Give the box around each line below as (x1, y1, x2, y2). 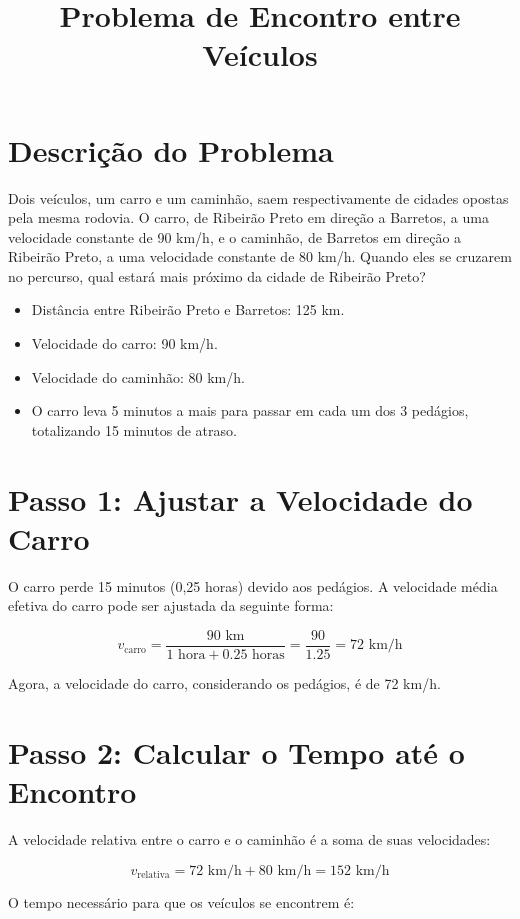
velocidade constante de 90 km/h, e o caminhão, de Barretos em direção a (8, 226, 462, 247)
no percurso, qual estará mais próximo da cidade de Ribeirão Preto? (8, 265, 426, 286)
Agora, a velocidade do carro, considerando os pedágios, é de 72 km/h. (8, 673, 441, 693)
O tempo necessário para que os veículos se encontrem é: (8, 891, 355, 912)
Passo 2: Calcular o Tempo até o (8, 731, 465, 772)
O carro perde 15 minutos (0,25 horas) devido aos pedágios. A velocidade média (8, 575, 498, 596)
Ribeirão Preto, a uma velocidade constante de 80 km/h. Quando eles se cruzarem (8, 246, 512, 267)
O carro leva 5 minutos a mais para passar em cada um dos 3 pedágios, (31, 400, 469, 421)
